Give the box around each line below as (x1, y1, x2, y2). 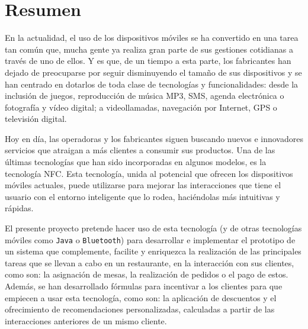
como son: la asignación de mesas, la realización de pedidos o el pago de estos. (5, 268, 288, 280)
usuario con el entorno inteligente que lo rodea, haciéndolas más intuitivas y (5, 190, 280, 202)
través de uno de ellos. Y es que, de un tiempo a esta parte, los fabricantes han (5, 54, 291, 67)
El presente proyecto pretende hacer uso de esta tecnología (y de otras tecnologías (5, 222, 302, 234)
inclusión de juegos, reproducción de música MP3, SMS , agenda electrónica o (5, 89, 284, 102)
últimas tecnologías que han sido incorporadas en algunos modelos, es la (5, 156, 267, 168)
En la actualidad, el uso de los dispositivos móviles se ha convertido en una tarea (5, 31, 299, 44)
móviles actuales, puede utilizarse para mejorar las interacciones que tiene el (5, 179, 281, 191)
